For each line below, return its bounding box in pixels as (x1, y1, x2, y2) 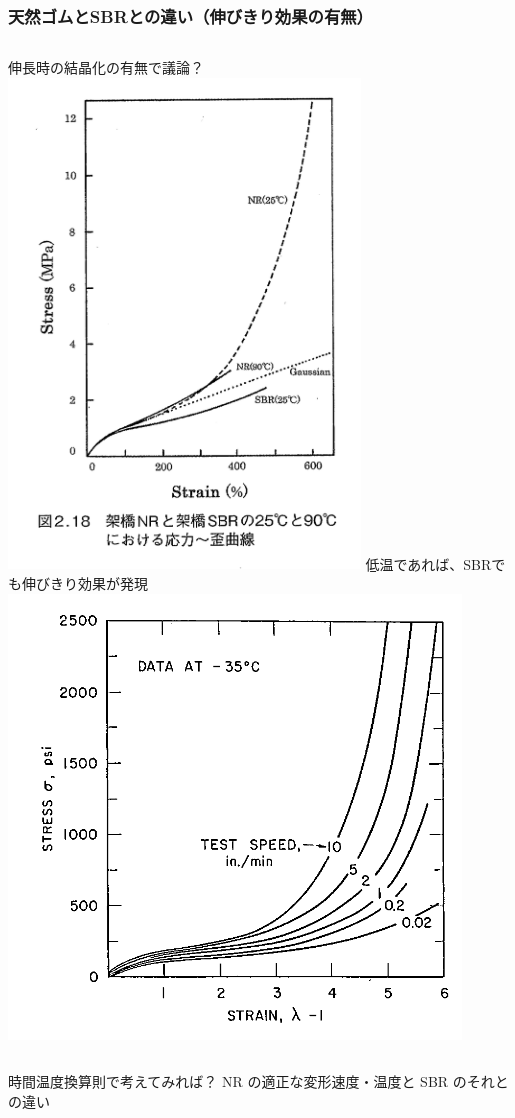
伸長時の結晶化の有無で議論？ (8, 57, 204, 78)
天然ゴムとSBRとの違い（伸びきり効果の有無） (8, 3, 373, 28)
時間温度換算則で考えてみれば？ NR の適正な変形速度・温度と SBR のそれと (8, 1071, 509, 1092)
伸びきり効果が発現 (21, 572, 148, 593)
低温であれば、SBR (365, 553, 492, 574)
